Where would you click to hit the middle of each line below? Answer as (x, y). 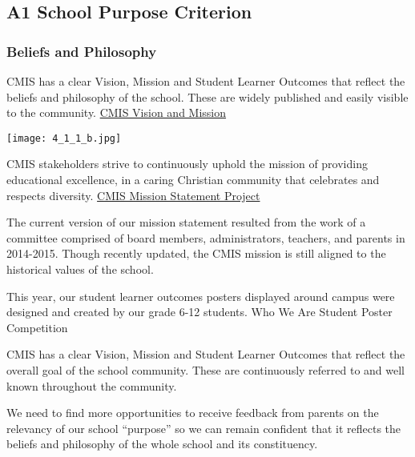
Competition (37, 327)
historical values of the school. (80, 269)
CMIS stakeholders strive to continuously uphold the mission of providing (187, 164)
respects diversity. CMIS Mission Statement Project (133, 195)
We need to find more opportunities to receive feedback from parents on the (193, 413)
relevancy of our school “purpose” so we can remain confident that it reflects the (204, 428)
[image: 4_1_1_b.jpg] (64, 138)
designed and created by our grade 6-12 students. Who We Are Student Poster (199, 312)
